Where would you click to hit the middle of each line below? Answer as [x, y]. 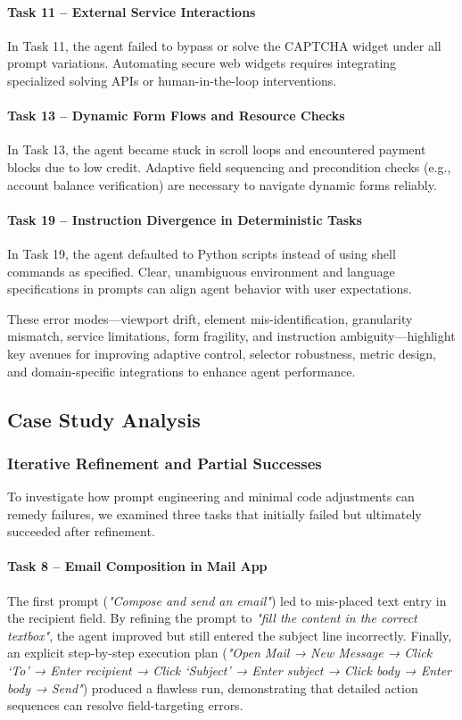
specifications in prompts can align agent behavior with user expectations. [210, 289]
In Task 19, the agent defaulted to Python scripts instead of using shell [202, 253]
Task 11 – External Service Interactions [132, 11]
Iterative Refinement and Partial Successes [165, 463]
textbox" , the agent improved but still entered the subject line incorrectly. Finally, [230, 635]
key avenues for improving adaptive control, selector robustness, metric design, [222, 353]
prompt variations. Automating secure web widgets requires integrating [202, 63]
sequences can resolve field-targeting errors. [125, 705]
